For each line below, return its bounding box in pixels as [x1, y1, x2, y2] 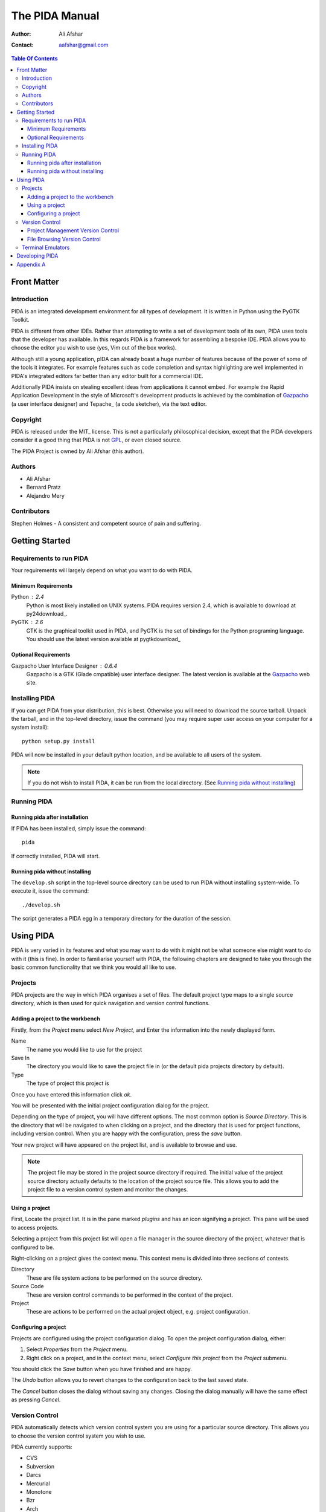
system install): [11, 723, 49, 731]
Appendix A [16, 261, 46, 268]
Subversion [26, 1462, 55, 1470]
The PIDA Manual [11, 9, 100, 22]
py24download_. [26, 610, 68, 618]
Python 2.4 [11, 593, 45, 601]
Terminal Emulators [22, 244, 70, 251]
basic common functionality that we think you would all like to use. [11, 963, 176, 971]
